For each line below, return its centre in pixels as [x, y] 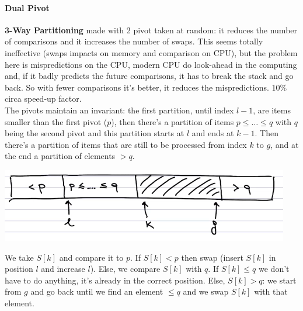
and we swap [206, 291]
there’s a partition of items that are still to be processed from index [126, 144]
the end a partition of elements [60, 156]
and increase [63, 269]
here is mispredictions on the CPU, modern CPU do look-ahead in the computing [151, 64]
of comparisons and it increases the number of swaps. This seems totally [134, 41]
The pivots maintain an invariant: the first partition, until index [119, 110]
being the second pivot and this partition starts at [95, 133]
